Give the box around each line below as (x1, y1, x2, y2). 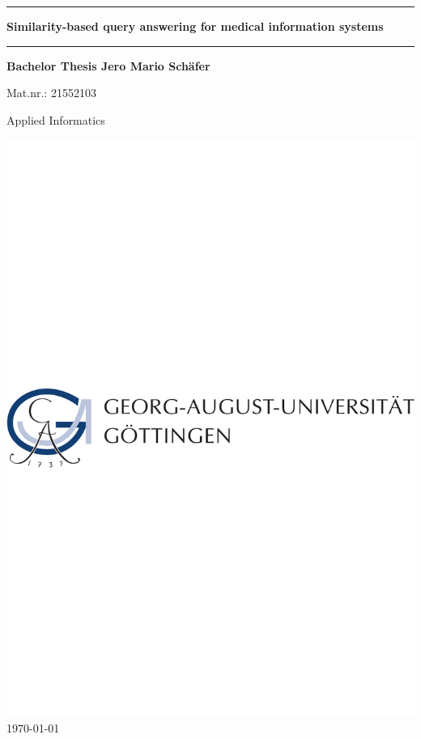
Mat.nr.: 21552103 (6, 84, 96, 101)
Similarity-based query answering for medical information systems (6, 18, 384, 34)
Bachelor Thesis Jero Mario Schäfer (6, 57, 210, 74)
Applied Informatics (6, 111, 105, 128)
